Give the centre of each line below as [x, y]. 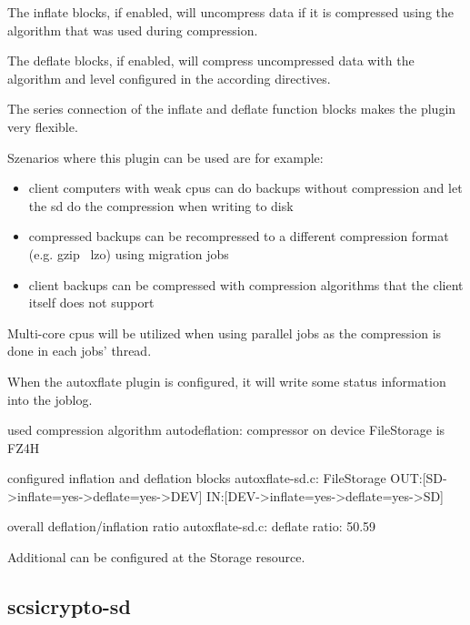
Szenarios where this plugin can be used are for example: [165, 157]
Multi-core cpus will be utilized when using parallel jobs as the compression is [225, 333]
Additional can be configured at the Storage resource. [156, 557]
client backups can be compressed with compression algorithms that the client [246, 284]
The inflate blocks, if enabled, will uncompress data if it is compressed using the [230, 12]
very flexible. [43, 126]
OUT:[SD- [419, 478]
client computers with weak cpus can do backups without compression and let [245, 188]
